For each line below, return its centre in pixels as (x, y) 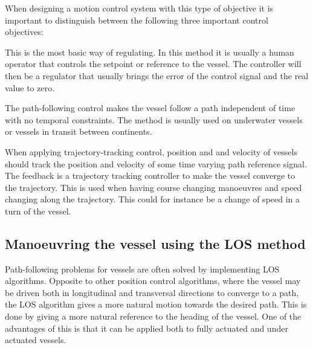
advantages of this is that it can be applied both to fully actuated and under (147, 328)
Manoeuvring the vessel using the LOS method (155, 243)
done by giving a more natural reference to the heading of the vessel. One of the (153, 316)
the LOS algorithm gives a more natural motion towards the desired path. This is (156, 304)
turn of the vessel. (38, 211)
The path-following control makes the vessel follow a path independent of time (150, 108)
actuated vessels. (36, 340)
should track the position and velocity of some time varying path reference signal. (156, 163)
